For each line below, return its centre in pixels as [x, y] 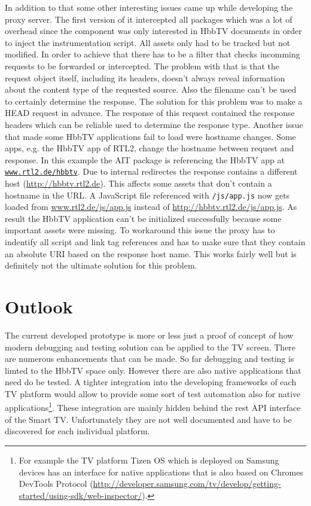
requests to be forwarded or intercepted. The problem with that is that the [142, 65]
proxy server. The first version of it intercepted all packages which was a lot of [149, 19]
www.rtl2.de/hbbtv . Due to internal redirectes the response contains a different [151, 171]
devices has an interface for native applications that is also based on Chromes [161, 472]
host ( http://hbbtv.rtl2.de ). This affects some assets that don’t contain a [138, 183]
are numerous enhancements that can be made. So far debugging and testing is [150, 359]
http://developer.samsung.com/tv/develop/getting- [187, 484]
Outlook [39, 306]
